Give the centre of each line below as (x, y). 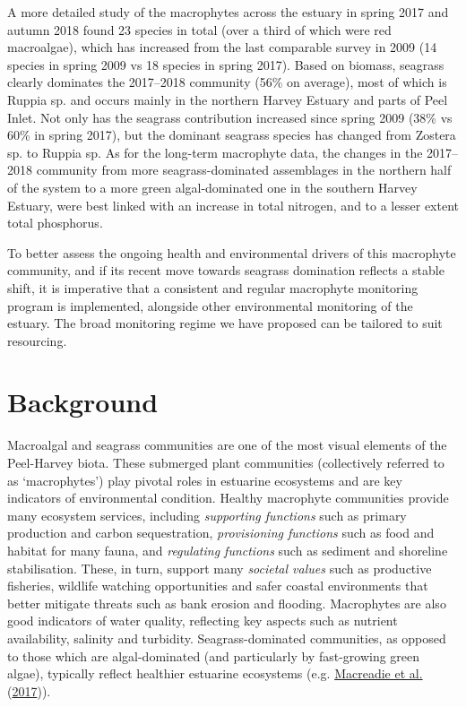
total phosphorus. (55, 223)
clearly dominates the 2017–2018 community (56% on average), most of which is (227, 82)
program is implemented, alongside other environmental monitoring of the (210, 305)
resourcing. (37, 340)
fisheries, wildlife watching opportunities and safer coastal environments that (218, 586)
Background (83, 402)
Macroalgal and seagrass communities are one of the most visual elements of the (227, 445)
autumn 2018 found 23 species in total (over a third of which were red (199, 29)
